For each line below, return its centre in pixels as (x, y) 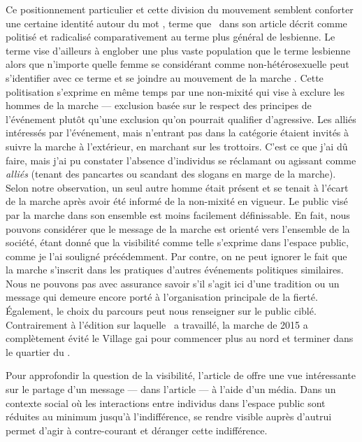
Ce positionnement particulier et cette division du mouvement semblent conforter (180, 9)
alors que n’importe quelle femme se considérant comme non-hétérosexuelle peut (178, 64)
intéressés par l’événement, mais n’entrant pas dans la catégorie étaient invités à (178, 133)
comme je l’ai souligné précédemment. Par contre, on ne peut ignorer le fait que (176, 256)
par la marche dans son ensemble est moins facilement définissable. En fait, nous (178, 214)
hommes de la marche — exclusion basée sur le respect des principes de (159, 105)
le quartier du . (38, 351)
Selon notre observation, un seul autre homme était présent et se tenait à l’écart (177, 187)
